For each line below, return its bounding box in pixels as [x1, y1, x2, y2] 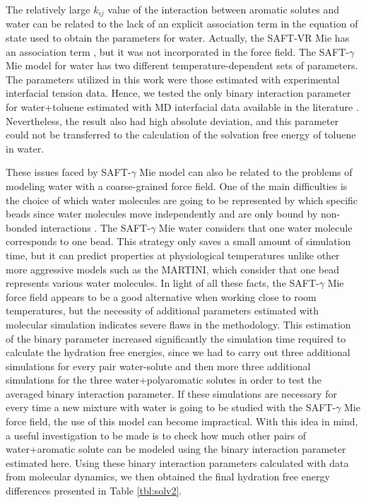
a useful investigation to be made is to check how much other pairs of [6, 427, 307, 442]
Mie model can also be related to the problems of [139, 165, 353, 179]
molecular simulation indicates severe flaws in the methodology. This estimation [6, 316, 351, 331]
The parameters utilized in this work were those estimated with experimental [6, 71, 340, 86]
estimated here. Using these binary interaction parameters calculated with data [6, 455, 349, 470]
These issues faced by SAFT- [6, 165, 131, 179]
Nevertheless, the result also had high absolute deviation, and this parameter [6, 113, 339, 128]
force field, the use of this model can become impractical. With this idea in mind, [6, 414, 358, 429]
